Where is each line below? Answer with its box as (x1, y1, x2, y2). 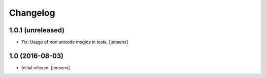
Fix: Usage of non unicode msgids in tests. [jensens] (21, 39, 128, 45)
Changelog (9, 7, 55, 18)
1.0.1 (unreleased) (9, 26, 65, 34)
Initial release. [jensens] (21, 64, 70, 71)
